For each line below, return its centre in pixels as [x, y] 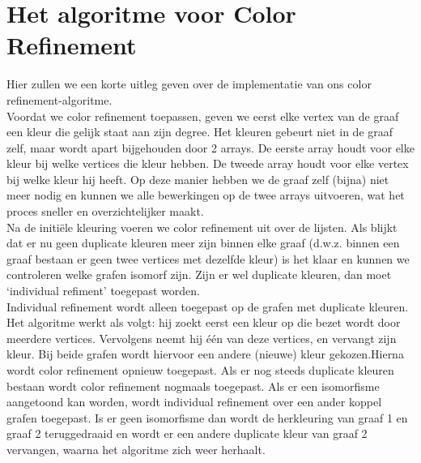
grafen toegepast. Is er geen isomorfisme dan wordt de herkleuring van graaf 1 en [207, 417]
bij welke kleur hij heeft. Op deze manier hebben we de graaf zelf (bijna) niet [198, 179]
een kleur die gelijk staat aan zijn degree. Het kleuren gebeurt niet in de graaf [200, 132]
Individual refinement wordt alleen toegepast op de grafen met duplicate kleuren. [208, 306]
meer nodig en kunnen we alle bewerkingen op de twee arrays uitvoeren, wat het [206, 195]
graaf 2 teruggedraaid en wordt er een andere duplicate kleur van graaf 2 [187, 433]
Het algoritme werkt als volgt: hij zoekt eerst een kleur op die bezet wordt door [204, 322]
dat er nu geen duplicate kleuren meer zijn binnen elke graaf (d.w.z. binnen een [203, 243]
